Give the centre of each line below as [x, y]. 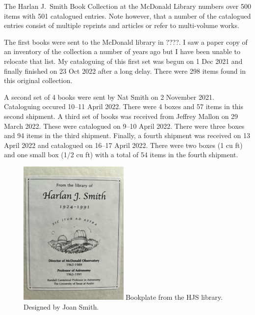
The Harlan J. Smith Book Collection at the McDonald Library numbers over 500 [127, 6]
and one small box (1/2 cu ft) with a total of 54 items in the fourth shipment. [121, 155]
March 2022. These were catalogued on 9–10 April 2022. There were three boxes [124, 126]
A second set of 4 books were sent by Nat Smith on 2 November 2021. [109, 97]
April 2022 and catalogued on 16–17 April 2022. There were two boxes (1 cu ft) [123, 145]
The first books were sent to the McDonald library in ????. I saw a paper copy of [126, 42]
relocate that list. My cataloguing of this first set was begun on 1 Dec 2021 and [123, 61]
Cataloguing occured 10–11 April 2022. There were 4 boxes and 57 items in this [124, 106]
